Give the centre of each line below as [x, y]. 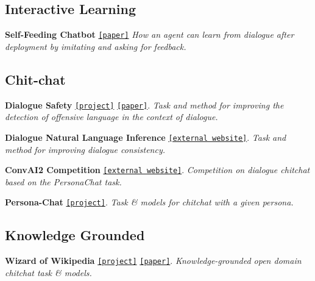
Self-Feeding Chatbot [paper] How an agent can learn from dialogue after [150, 34]
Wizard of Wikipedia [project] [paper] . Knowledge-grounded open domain [153, 261]
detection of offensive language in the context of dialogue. [111, 117]
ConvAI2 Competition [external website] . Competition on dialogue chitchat [157, 170]
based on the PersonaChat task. [63, 181]
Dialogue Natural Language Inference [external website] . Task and [146, 137]
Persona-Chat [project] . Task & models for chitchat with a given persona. [149, 202]
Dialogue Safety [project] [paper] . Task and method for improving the [144, 105]
